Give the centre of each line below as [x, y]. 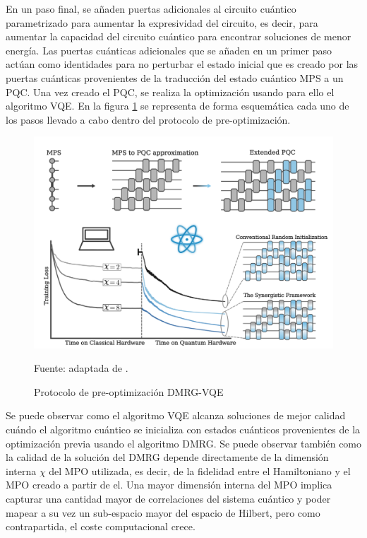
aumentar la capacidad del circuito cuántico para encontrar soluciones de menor [179, 36]
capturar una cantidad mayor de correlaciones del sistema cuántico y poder [168, 499]
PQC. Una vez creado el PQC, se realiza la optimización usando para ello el [170, 92]
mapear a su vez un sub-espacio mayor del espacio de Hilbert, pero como [163, 512]
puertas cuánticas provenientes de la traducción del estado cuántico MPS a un [175, 77]
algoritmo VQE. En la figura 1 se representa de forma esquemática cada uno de [178, 106]
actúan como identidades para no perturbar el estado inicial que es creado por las [182, 64]
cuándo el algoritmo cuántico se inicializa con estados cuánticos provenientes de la [183, 429]
